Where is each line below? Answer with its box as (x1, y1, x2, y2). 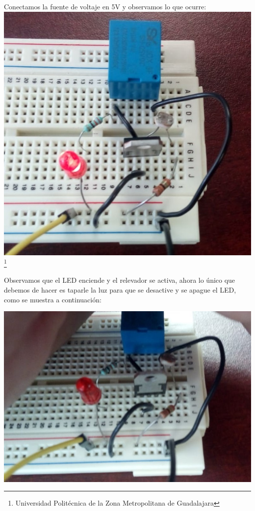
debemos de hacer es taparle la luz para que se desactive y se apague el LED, (4, 284, 236, 295)
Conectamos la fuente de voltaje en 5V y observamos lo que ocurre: (4, 1, 206, 11)
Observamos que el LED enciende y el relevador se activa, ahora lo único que (4, 275, 235, 285)
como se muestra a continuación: (4, 294, 102, 304)
